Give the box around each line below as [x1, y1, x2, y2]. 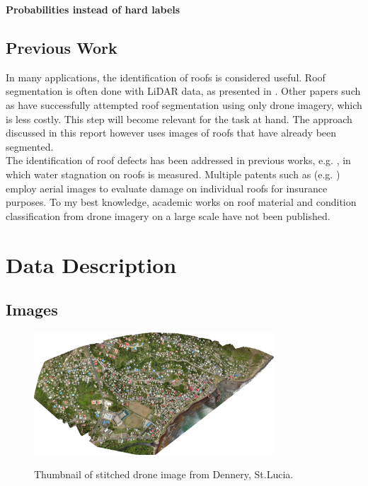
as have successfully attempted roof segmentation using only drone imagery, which [6, 97, 362, 112]
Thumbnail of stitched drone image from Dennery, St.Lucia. [34, 467, 294, 482]
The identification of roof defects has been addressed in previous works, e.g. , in [6, 153, 351, 168]
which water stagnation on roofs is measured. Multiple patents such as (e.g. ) [6, 166, 340, 181]
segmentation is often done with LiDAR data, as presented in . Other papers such [6, 83, 361, 98]
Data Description [6, 250, 177, 279]
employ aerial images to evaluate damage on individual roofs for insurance [6, 180, 328, 195]
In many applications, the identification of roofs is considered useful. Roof [6, 69, 326, 84]
